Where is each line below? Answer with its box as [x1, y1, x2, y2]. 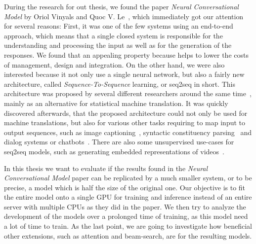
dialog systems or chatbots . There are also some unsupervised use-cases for [4, 137, 234, 147]
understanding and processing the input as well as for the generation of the [4, 40, 232, 50]
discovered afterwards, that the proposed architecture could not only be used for [4, 107, 248, 118]
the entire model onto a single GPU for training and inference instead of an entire [4, 192, 252, 202]
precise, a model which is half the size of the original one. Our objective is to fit [4, 182, 246, 192]
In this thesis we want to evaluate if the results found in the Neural [4, 163, 208, 173]
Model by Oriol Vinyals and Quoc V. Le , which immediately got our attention [4, 11, 244, 21]
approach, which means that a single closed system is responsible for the [4, 30, 223, 40]
